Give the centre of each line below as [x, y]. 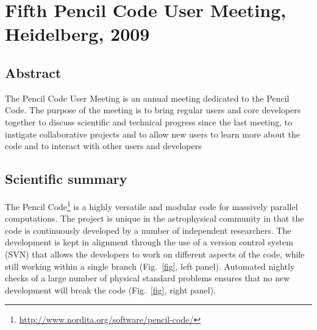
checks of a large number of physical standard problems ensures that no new [148, 278]
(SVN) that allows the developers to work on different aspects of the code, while [155, 254]
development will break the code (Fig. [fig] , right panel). [111, 290]
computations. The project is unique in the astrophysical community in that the [155, 218]
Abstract [33, 72]
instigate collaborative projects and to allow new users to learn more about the [152, 134]
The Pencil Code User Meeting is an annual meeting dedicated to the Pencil [147, 98]
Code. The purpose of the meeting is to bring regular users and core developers [153, 110]
